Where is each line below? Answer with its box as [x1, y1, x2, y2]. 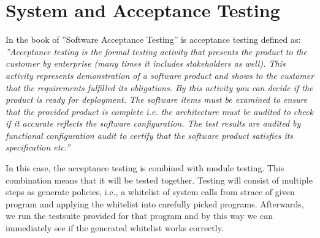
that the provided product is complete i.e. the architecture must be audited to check [6, 105, 314, 117]
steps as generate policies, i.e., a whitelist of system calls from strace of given [6, 185, 295, 198]
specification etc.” [6, 141, 70, 154]
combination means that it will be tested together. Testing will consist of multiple [6, 173, 313, 186]
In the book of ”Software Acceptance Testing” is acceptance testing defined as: [6, 33, 301, 46]
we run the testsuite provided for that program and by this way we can [6, 209, 273, 222]
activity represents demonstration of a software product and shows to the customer [6, 69, 314, 81]
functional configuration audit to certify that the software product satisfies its [6, 128, 294, 141]
